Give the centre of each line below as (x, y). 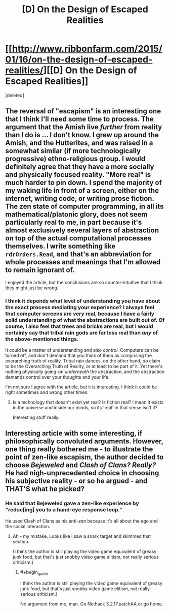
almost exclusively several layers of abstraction (82, 231)
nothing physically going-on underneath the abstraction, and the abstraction (85, 372)
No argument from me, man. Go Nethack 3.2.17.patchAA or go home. (92, 604)
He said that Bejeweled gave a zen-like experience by (72, 503)
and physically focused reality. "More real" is (78, 175)
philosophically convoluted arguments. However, (84, 441)
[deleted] (15, 95)
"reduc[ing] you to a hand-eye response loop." (64, 510)
